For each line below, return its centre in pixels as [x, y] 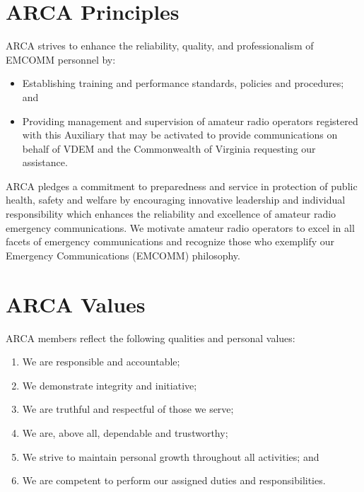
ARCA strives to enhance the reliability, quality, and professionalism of [160, 46]
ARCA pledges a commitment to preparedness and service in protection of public [182, 186]
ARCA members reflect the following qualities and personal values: [151, 338]
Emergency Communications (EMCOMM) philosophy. [123, 255]
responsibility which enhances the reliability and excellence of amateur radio [171, 214]
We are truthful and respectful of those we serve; [128, 409]
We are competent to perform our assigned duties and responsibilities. [174, 480]
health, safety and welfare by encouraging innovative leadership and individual [176, 200]
